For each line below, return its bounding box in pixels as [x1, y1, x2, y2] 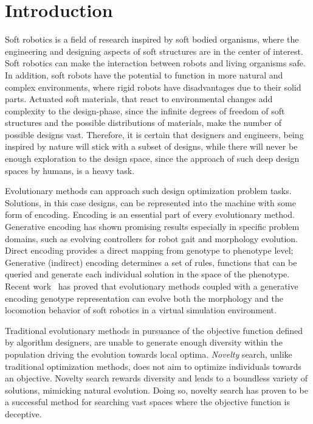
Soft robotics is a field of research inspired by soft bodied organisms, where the [5, 33, 299, 46]
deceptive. [5, 407, 42, 420]
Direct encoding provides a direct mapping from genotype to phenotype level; [5, 244, 294, 257]
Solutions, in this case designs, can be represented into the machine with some [5, 196, 296, 209]
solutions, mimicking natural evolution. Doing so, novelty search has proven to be [5, 383, 308, 396]
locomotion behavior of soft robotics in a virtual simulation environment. [5, 304, 277, 316]
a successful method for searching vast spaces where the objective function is [5, 395, 290, 408]
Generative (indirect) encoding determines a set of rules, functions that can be [5, 255, 297, 268]
